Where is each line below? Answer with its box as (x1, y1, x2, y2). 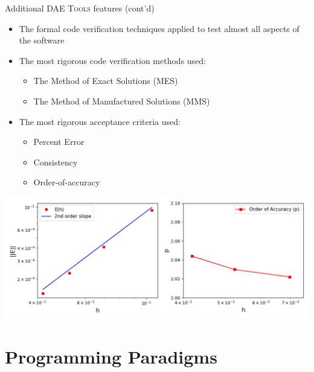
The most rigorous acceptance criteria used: (19, 115, 181, 127)
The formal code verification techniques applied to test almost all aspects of (19, 22, 300, 34)
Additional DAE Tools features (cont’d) (5, 2, 155, 14)
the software (19, 34, 65, 46)
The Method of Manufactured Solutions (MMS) (33, 94, 210, 107)
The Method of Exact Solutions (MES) (33, 74, 178, 87)
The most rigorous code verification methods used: (19, 54, 207, 66)
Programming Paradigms (5, 344, 217, 369)
